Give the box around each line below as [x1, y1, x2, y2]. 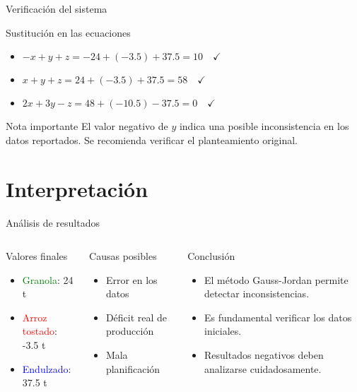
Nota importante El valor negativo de [6, 119, 168, 133]
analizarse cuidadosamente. [204, 361, 322, 376]
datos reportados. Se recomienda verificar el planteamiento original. [6, 132, 298, 147]
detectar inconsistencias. [204, 286, 310, 301]
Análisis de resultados [6, 215, 100, 230]
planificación [105, 361, 160, 376]
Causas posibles [89, 249, 157, 263]
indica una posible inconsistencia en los [179, 119, 349, 133]
